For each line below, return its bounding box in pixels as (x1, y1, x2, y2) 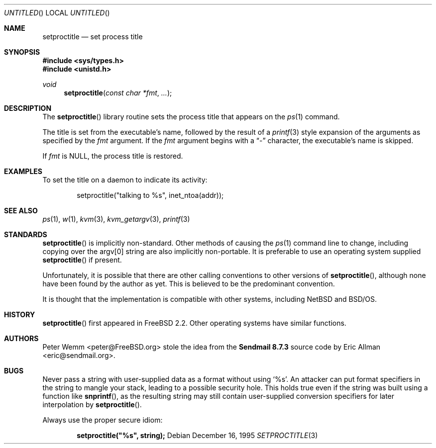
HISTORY (4, 310, 35, 319)
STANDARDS (4, 230, 47, 239)
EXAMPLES (4, 167, 42, 176)
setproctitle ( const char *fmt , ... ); (64, 89, 172, 97)
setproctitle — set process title (42, 32, 143, 41)
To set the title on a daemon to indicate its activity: (42, 176, 208, 184)
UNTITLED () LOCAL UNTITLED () (4, 8, 110, 17)
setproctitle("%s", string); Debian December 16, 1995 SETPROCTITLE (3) (77, 431, 318, 440)
